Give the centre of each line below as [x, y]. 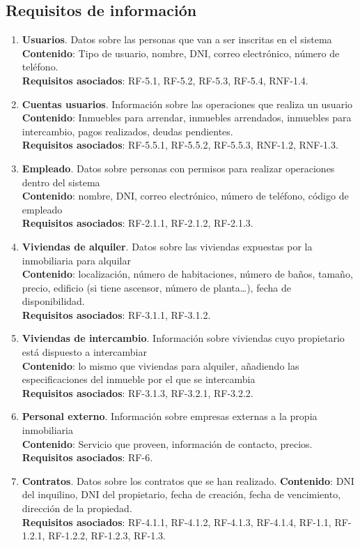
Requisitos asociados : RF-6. [87, 457]
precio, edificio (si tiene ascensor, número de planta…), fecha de [156, 287]
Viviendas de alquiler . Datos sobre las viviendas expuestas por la [167, 246]
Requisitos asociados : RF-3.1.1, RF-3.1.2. [116, 314]
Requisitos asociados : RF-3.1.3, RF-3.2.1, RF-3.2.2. [138, 392]
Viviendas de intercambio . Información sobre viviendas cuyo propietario [183, 338]
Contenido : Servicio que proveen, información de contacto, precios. [167, 443]
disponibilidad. [53, 301]
